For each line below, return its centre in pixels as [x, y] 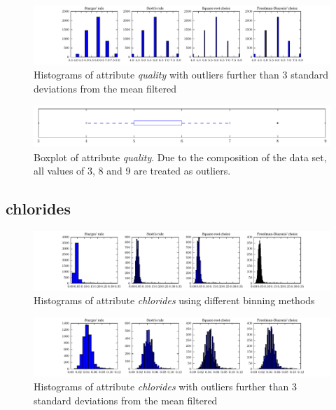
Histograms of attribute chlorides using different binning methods [174, 300]
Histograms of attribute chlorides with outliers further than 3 [165, 386]
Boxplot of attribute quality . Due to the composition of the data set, [180, 157]
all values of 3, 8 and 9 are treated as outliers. [132, 171]
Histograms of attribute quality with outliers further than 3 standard [181, 75]
